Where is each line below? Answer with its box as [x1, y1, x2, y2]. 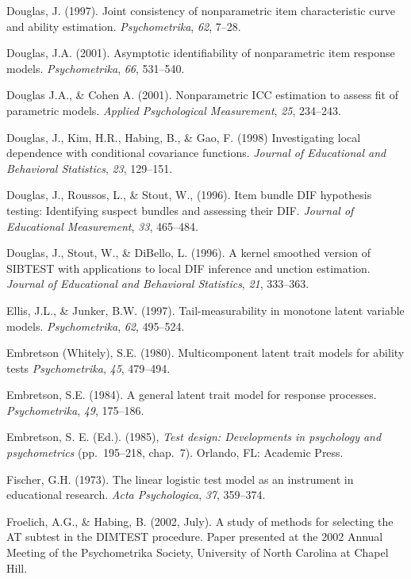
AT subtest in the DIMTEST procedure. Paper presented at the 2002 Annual [6, 528, 383, 545]
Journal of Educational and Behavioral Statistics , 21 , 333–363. [6, 275, 309, 292]
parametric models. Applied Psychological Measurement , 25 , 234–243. [6, 102, 341, 118]
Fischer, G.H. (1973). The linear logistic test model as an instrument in [6, 470, 354, 487]
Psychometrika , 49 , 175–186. [6, 401, 144, 418]
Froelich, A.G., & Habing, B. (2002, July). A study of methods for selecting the [6, 512, 394, 529]
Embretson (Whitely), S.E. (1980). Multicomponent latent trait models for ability [6, 344, 405, 361]
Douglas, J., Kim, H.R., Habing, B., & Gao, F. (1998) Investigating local [6, 128, 361, 145]
